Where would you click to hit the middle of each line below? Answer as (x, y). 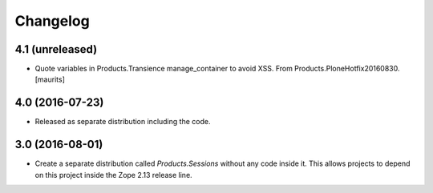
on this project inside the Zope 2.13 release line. (113, 175)
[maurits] (50, 79)
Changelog (52, 21)
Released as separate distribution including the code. (123, 122)
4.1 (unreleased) (56, 49)
